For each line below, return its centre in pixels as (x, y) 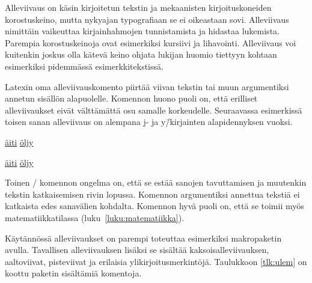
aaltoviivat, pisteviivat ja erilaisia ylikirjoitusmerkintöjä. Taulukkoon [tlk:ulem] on (156, 261)
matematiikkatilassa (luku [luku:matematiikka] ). (95, 217)
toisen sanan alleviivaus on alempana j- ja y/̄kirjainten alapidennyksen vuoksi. (149, 122)
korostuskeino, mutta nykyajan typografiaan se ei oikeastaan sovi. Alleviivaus (147, 19)
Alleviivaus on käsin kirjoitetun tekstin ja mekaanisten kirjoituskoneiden (138, 7)
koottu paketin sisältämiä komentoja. (73, 273)
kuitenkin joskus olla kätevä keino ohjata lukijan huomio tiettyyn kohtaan (141, 54)
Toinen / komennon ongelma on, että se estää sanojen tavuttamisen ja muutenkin (156, 182)
